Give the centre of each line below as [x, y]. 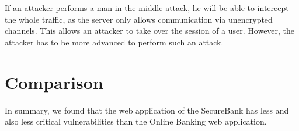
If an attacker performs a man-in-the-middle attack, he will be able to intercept [147, 8]
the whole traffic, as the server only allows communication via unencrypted [139, 19]
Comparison [54, 82]
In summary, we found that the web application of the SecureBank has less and [147, 110]
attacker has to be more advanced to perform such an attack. [114, 42]
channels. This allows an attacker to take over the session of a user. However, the [150, 31]
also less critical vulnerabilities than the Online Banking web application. [136, 121]
